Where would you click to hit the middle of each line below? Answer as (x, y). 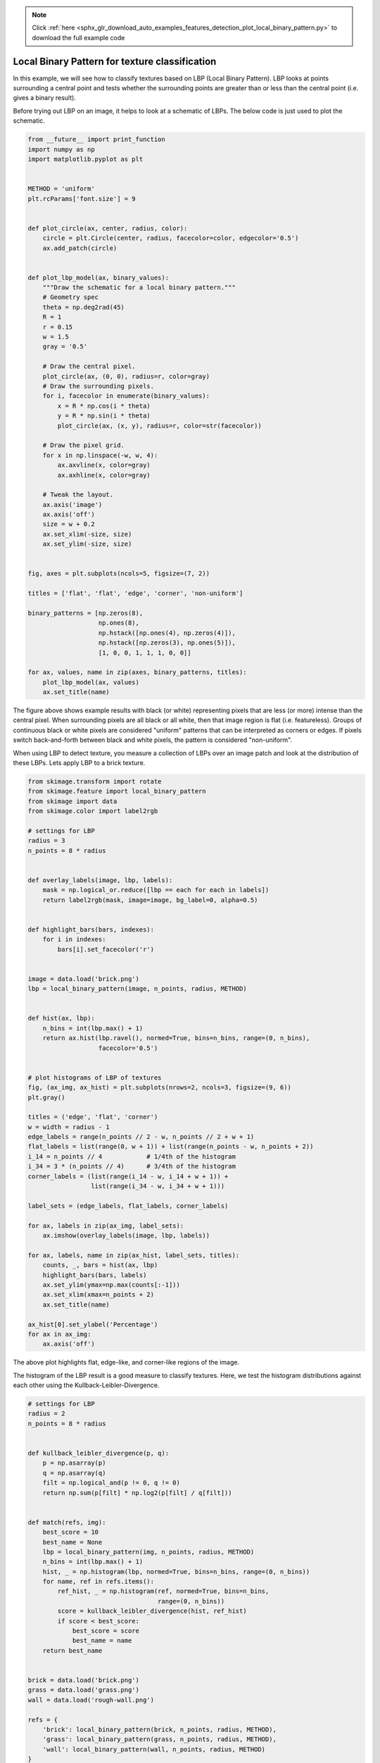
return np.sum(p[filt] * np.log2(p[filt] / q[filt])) (137, 1493)
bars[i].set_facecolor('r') (106, 949)
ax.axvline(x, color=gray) (104, 465)
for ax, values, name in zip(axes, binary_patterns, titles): (137, 672)
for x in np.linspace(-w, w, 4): (100, 455)
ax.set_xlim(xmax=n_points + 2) (99, 1295)
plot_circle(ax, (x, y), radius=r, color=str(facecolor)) (159, 426)
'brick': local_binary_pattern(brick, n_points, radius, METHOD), (160, 1729)
